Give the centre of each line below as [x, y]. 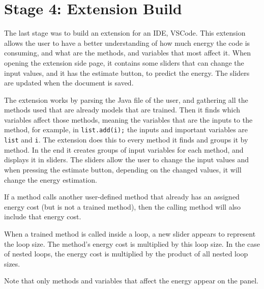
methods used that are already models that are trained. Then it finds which [122, 110]
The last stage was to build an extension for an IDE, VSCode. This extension [125, 33]
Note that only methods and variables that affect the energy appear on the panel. [131, 281]
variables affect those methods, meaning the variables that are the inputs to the [128, 119]
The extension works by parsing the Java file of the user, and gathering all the [126, 99]
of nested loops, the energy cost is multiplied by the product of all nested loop [126, 254]
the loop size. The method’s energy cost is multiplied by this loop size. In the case [132, 243]
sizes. [12, 263]
